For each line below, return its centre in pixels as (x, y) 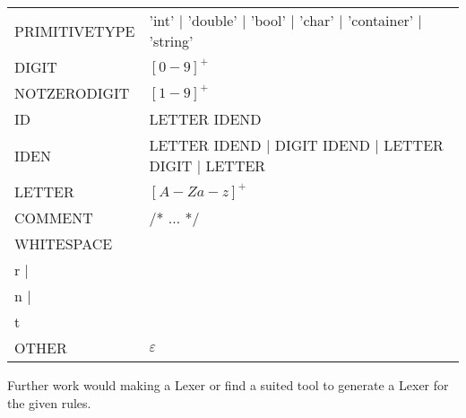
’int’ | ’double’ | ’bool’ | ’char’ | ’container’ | (286, 20)
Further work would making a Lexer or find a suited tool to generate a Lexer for (228, 385)
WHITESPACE (64, 244)
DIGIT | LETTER (207, 165)
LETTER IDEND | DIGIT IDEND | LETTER (296, 145)
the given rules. (49, 402)
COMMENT (54, 218)
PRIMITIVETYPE (75, 30)
